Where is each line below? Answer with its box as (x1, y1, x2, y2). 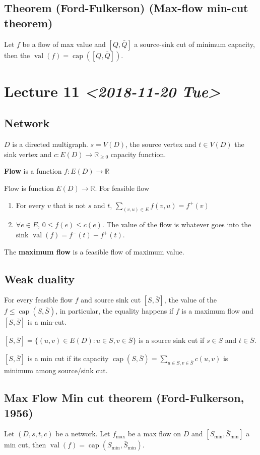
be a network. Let (55, 428, 110, 439)
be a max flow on (127, 428, 181, 439)
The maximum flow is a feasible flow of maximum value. (4, 246, 184, 257)
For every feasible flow (4, 294, 73, 305)
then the (4, 49, 30, 60)
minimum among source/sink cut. (4, 365, 108, 376)
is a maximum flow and (181, 306, 254, 316)
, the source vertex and (125, 139, 197, 149)
